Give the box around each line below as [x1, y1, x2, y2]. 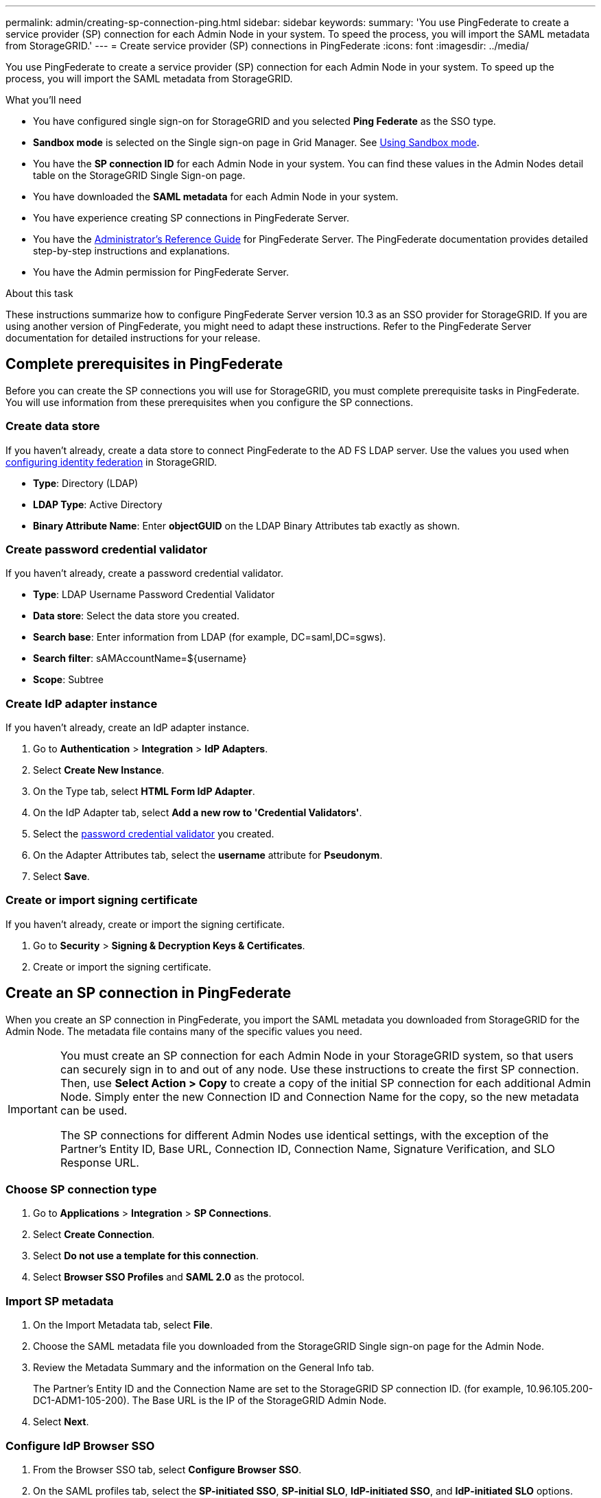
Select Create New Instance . [33, 764, 165, 776]
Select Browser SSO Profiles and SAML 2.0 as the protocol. [33, 1271, 305, 1283]
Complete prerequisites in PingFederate [5, 355, 283, 373]
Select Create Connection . [33, 1228, 155, 1241]
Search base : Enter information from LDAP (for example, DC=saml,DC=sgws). [33, 631, 386, 643]
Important [8, 1102, 58, 1116]
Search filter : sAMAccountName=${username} [33, 652, 247, 665]
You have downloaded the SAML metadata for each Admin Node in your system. [33, 191, 399, 202]
